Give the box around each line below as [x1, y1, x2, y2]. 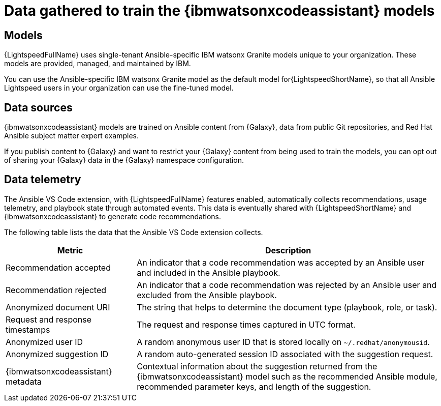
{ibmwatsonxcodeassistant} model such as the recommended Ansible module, [137, 371, 437, 382]
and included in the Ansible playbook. [137, 267, 280, 278]
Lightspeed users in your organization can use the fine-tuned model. [4, 83, 234, 93]
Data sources [4, 101, 73, 114]
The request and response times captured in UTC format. [137, 319, 356, 330]
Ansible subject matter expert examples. [4, 131, 139, 140]
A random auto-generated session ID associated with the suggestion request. [137, 349, 433, 359]
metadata [6, 376, 42, 387]
